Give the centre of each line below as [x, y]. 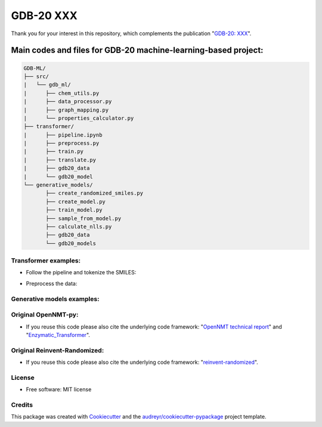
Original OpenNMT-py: [45, 315]
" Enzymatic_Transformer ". [58, 335]
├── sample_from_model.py [83, 218]
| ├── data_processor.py [68, 102]
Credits [22, 405]
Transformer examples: [46, 261]
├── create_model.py [75, 202]
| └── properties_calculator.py [79, 118]
